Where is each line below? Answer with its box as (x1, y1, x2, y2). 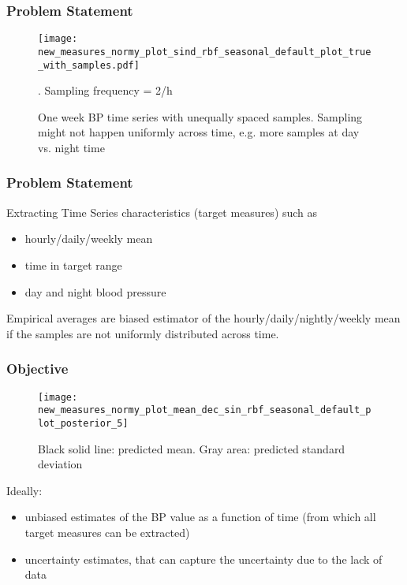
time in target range (24, 256, 122, 273)
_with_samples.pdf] (38, 59, 140, 71)
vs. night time (38, 139, 105, 155)
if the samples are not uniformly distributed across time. (6, 325, 279, 341)
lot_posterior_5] (38, 417, 129, 429)
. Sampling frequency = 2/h (38, 82, 173, 99)
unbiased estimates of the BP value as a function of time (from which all (24, 509, 376, 525)
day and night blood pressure (24, 283, 166, 300)
